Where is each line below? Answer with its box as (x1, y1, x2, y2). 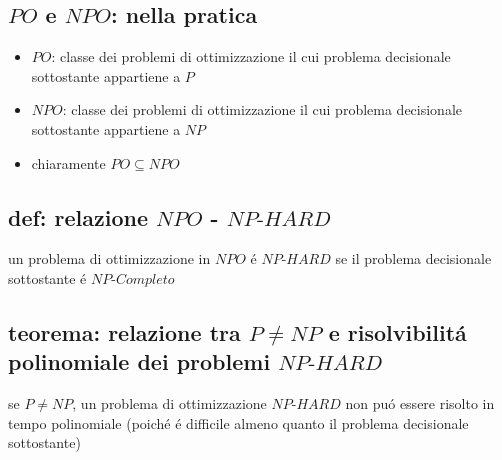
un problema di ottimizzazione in (8, 248, 211, 269)
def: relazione (8, 201, 149, 232)
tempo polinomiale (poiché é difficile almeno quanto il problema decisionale (8, 412, 469, 433)
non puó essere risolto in (345, 393, 495, 414)
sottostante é (8, 267, 87, 288)
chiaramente (31, 152, 106, 173)
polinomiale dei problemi (8, 346, 271, 377)
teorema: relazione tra (8, 316, 241, 347)
